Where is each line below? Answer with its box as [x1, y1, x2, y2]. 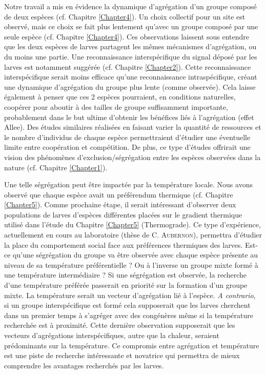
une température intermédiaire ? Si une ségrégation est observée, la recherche [4, 269, 247, 280]
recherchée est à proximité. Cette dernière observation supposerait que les [4, 320, 235, 330]
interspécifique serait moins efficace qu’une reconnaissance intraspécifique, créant [4, 71, 257, 82]
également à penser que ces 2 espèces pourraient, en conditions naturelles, [4, 91, 236, 102]
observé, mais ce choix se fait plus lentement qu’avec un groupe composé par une [4, 21, 258, 32]
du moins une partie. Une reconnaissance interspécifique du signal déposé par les [4, 51, 257, 62]
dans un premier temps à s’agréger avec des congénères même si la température [4, 309, 253, 320]
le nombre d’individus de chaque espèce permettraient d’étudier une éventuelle [4, 131, 251, 142]
